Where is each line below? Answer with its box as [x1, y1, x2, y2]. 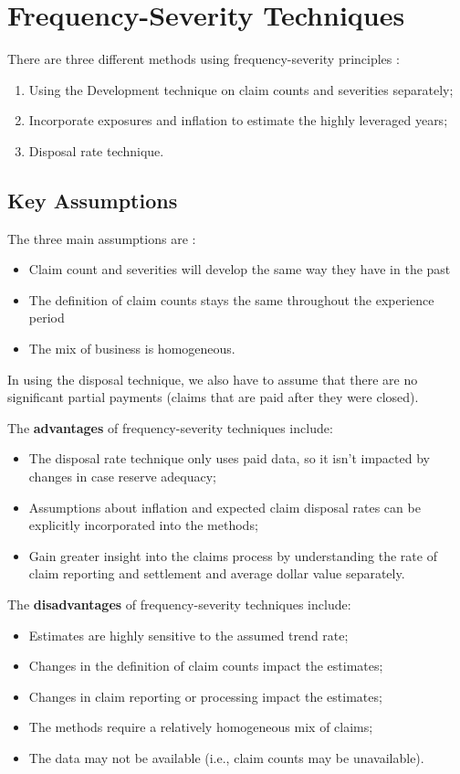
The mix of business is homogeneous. [28, 339, 235, 358]
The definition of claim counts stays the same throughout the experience [28, 290, 434, 309]
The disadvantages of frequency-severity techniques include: [7, 595, 351, 614]
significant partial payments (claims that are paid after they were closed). [7, 387, 419, 407]
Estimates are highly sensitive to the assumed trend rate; [28, 625, 349, 644]
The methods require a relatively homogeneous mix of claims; [28, 717, 373, 737]
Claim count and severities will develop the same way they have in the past [28, 260, 451, 279]
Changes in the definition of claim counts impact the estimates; [28, 656, 383, 675]
